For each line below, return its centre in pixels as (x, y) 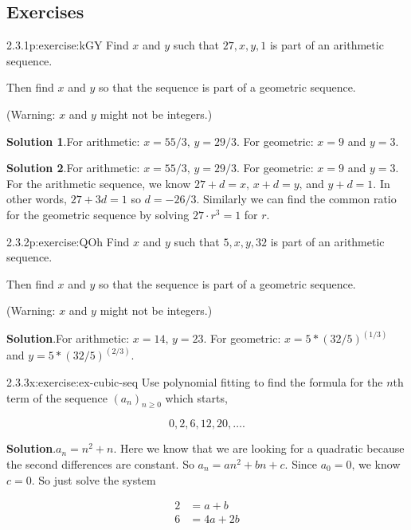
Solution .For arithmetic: (68, 338)
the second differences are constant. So (100, 463)
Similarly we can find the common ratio (299, 199)
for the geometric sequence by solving (98, 214)
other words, (37, 199)
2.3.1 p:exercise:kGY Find (68, 45)
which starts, (196, 397)
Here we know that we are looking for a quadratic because (262, 448)
